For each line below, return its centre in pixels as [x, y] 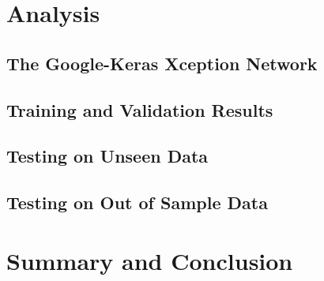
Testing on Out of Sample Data [137, 202]
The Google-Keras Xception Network [162, 63]
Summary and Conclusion [150, 260]
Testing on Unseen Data [107, 156]
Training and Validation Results [140, 109]
